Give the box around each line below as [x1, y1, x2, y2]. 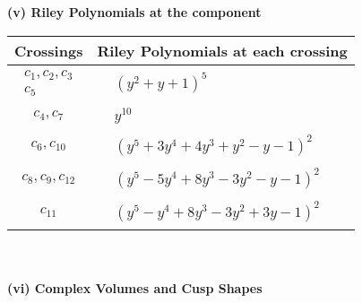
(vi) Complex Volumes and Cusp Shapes [7, 278, 263, 297]
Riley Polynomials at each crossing [97, 39, 348, 61]
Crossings [14, 39, 83, 61]
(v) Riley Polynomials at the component [7, 3, 262, 21]
